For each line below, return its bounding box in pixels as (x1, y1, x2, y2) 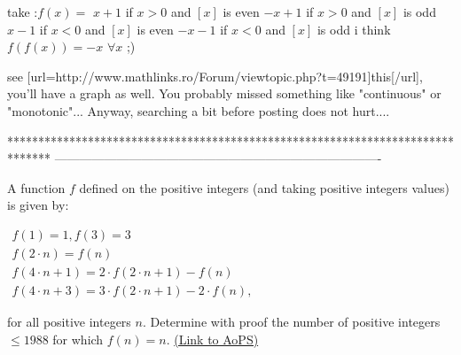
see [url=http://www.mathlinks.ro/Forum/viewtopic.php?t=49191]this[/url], (7, 66, 423, 85)
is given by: (7, 196, 69, 214)
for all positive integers (7, 313, 131, 331)
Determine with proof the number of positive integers (150, 313, 441, 331)
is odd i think (316, 19, 391, 38)
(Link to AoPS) (174, 329, 259, 348)
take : (7, 3, 38, 20)
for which (52, 329, 104, 348)
